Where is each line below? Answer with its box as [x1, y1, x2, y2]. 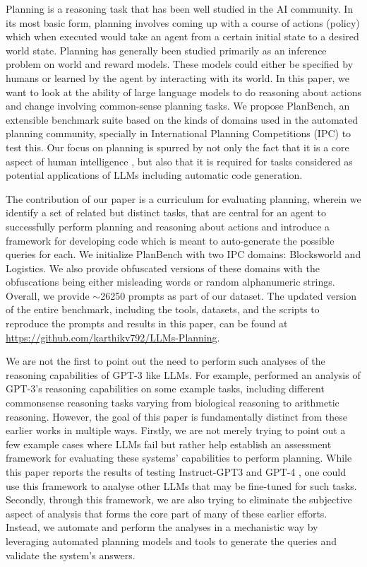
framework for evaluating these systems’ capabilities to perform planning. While [6, 450, 352, 465]
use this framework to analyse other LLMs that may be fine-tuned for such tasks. [6, 478, 357, 493]
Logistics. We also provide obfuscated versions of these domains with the [6, 260, 320, 275]
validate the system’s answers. [6, 547, 136, 562]
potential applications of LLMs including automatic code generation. [6, 168, 303, 182]
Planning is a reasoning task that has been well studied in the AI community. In [6, 1, 354, 16]
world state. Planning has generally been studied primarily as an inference [6, 42, 327, 57]
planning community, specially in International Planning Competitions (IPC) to [6, 126, 351, 141]
